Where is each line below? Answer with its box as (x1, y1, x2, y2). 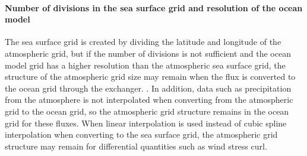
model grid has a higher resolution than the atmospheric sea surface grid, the (5, 58, 286, 71)
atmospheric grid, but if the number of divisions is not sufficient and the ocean (5, 47, 291, 59)
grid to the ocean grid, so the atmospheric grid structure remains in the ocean (5, 105, 289, 117)
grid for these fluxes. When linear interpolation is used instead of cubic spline (5, 116, 287, 129)
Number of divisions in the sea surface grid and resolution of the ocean (5, 1, 303, 14)
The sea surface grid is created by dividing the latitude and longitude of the (5, 35, 281, 48)
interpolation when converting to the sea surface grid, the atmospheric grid (5, 128, 278, 141)
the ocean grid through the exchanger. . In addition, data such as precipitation (5, 82, 292, 94)
